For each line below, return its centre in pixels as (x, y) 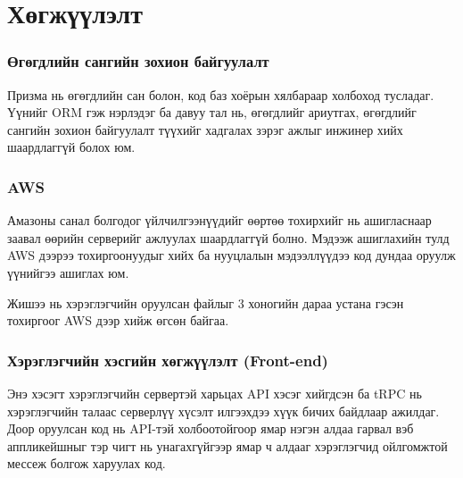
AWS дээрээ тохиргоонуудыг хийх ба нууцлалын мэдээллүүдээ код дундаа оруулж (231, 255)
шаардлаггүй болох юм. (71, 147)
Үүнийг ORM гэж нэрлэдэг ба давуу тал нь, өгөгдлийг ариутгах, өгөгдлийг (212, 112)
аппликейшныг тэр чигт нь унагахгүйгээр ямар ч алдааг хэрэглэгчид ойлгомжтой (227, 445)
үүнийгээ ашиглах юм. (68, 272)
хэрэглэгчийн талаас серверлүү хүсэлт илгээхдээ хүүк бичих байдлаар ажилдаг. (223, 411)
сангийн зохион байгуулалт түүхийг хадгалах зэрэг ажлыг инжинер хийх (205, 129)
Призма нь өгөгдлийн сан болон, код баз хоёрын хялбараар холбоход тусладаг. (221, 94)
